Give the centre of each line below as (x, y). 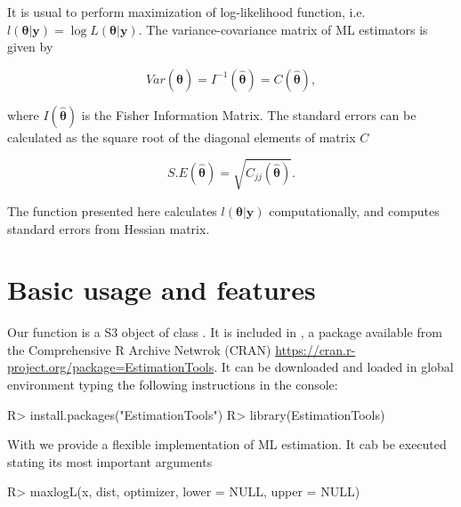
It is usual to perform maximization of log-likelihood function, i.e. (186, 12)
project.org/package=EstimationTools (111, 367)
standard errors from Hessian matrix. (109, 228)
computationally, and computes (354, 210)
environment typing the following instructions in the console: (173, 385)
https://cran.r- (315, 349)
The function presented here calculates (112, 210)
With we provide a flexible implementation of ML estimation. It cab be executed (227, 444)
